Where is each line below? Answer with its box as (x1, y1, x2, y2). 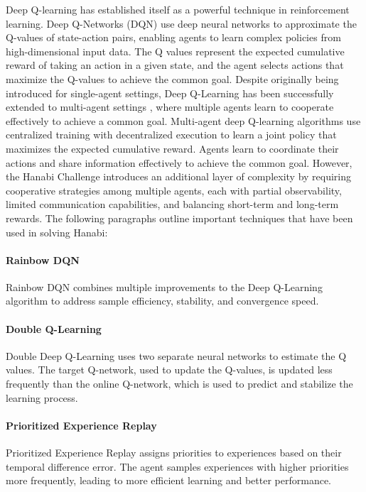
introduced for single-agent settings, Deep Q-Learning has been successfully (6, 85, 334, 100)
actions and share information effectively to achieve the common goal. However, (6, 155, 352, 170)
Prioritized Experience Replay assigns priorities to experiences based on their (6, 445, 342, 460)
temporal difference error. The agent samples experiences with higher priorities (6, 459, 349, 474)
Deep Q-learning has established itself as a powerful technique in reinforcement (6, 2, 350, 16)
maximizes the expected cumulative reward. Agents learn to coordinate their (6, 141, 339, 155)
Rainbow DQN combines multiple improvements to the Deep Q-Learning (6, 279, 323, 294)
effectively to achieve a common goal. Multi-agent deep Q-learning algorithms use (6, 113, 361, 128)
